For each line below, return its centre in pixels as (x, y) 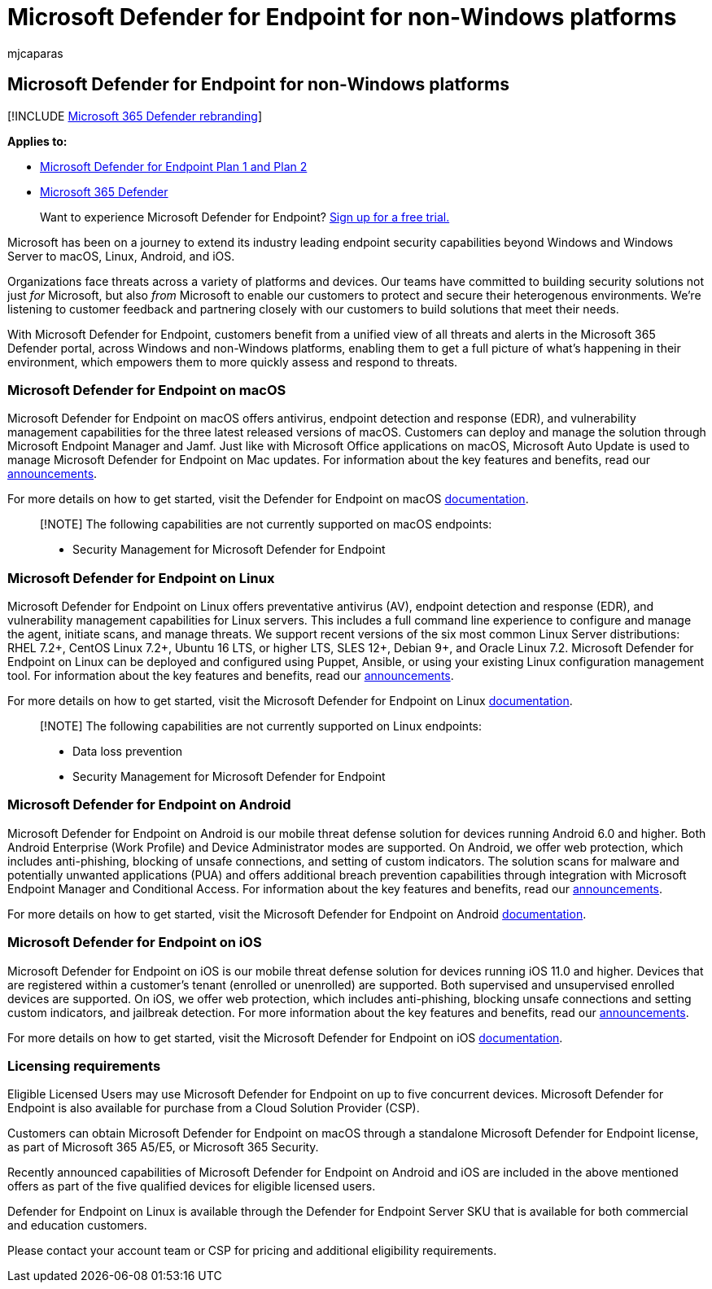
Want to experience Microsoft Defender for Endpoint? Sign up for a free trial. (245, 217)
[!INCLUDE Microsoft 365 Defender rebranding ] (135, 116)
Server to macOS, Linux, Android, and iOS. (121, 256)
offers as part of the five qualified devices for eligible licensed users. (192, 1186)
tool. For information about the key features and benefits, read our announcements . (231, 676)
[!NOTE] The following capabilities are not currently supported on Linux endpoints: (261, 726)
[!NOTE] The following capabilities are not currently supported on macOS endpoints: (266, 524)
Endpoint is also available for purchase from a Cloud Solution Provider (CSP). (214, 1108)
